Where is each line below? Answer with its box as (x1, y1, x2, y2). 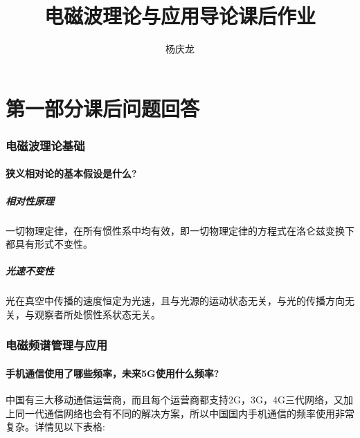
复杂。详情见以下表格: (6, 419, 105, 434)
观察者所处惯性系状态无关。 (34, 307, 161, 321)
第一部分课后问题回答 (6, 93, 200, 122)
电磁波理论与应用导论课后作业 (44, 1, 316, 30)
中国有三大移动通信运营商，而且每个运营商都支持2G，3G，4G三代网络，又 (6, 392, 343, 407)
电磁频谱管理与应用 (6, 336, 108, 354)
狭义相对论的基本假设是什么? (6, 166, 137, 181)
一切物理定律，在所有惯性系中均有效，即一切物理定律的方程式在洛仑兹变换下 (6, 223, 354, 237)
